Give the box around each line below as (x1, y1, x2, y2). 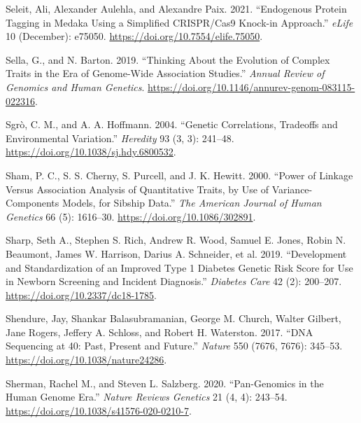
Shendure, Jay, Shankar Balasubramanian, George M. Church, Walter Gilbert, (6, 311, 341, 326)
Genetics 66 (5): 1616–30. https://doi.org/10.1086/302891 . (6, 209, 256, 223)
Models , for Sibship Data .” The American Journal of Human (62, 195, 322, 210)
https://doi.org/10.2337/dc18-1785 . (6, 287, 157, 302)
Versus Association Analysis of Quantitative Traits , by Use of (6, 181, 269, 196)
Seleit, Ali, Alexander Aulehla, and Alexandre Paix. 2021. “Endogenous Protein (6, 1, 347, 15)
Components (6, 195, 59, 210)
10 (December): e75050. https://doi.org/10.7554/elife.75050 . (6, 29, 263, 43)
